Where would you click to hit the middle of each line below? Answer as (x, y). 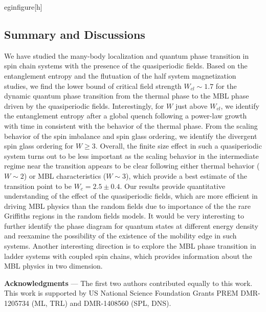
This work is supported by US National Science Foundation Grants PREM (121, 293)
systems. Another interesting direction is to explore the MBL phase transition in (130, 246)
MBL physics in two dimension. (53, 266)
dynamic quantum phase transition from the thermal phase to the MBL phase (127, 96)
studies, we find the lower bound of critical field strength (93, 86)
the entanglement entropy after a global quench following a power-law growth (126, 116)
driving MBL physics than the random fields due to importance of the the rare (127, 206)
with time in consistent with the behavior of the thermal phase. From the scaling (131, 125)
